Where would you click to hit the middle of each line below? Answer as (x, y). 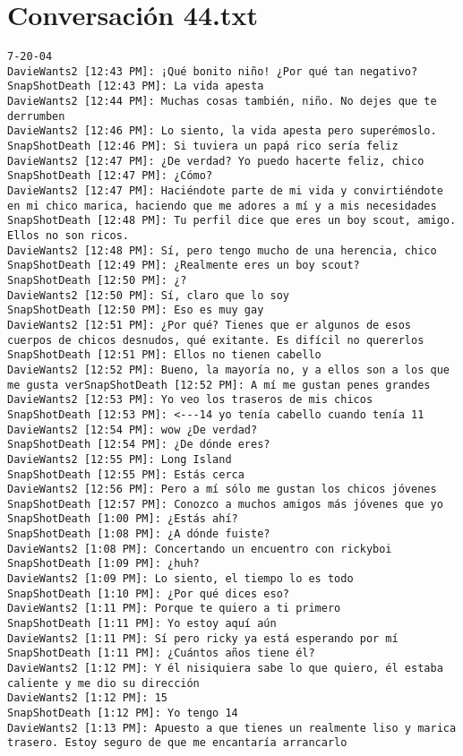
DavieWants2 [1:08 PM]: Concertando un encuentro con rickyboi (200, 549)
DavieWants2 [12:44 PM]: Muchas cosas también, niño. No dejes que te (222, 102)
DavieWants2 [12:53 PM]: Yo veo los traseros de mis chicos (190, 400)
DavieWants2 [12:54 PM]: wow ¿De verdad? (133, 430)
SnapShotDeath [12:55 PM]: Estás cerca (126, 474)
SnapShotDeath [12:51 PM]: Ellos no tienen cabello (164, 355)
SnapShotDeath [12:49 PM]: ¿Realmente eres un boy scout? (184, 266)
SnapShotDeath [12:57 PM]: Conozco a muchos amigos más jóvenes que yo (225, 504)
